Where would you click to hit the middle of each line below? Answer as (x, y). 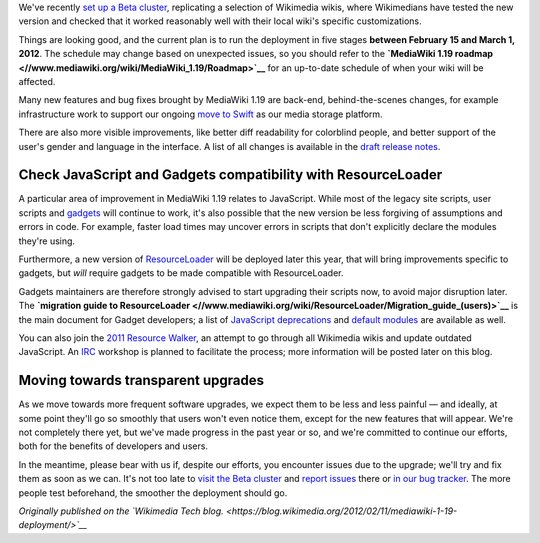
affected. (37, 81)
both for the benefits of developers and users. (113, 446)
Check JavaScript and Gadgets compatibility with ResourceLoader (230, 175)
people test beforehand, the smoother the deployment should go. (153, 492)
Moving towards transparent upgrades (141, 380)
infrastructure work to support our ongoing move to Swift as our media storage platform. (201, 114)
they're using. (46, 241)
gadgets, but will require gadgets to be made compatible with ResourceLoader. (181, 273)
